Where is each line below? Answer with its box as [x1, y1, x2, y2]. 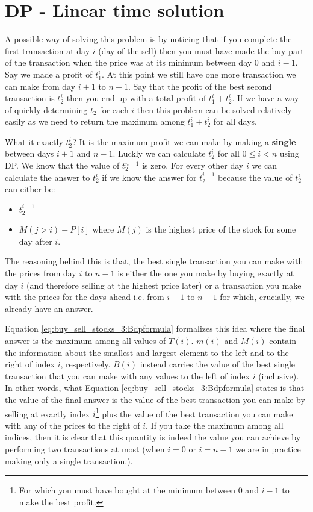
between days [5, 147, 54, 160]
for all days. [213, 115, 257, 128]
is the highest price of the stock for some [146, 223, 296, 236]
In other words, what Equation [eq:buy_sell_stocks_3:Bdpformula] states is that [5, 381, 305, 394]
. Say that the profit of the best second [128, 80, 272, 92]
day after [19, 234, 52, 247]
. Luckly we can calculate [113, 147, 206, 160]
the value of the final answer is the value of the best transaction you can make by [5, 393, 305, 405]
